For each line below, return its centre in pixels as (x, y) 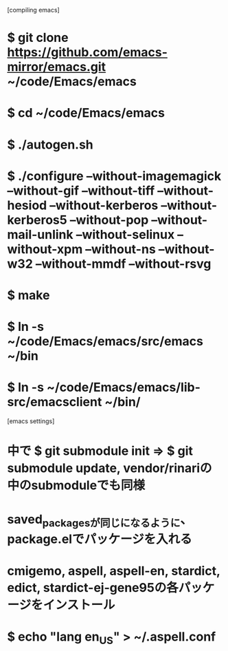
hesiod (27, 205)
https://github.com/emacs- (88, 53)
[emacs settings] (31, 421)
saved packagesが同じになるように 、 (100, 521)
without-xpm (45, 249)
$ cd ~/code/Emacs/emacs (86, 113)
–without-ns (121, 249)
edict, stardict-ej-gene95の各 (93, 588)
